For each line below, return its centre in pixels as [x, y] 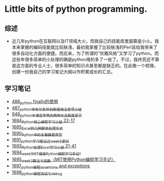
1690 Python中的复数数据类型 [37, 134]
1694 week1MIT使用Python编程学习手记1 [46, 153]
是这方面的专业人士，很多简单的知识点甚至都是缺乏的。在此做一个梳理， [85, 65]
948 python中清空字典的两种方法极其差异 [47, 115]
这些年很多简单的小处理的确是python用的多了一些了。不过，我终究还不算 [85, 59]
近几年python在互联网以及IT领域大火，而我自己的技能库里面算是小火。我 [85, 41]
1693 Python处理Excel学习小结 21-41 [44, 147]
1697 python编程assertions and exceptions [51, 166]
